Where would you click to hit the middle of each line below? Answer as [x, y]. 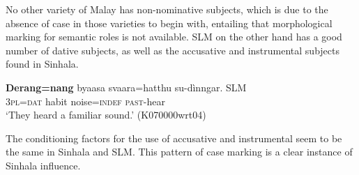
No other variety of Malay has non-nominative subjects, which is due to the [167, 9]
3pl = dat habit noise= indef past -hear [85, 101]
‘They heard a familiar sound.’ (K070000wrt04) [106, 115]
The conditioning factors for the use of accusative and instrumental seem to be [174, 138]
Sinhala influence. [43, 165]
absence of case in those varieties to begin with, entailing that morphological [169, 23]
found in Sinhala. [42, 64]
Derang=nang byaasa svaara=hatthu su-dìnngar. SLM [126, 87]
